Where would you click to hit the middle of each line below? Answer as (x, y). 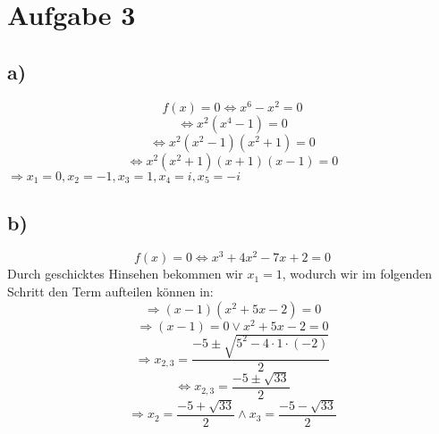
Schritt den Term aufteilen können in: (110, 291)
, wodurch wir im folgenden (357, 274)
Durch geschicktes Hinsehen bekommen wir (125, 274)
